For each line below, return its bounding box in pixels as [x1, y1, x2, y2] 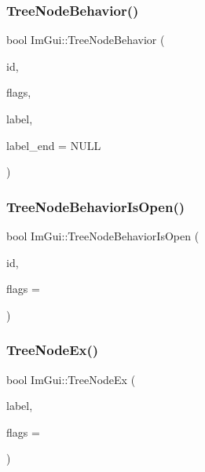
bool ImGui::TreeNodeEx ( [6, 371, 136, 387]
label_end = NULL [6, 137, 101, 153]
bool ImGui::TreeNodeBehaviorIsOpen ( [6, 228, 200, 243]
